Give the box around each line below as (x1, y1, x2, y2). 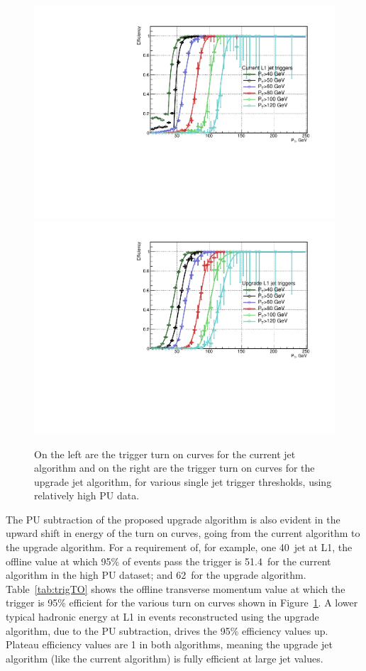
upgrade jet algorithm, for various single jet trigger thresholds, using (34, 474, 332, 489)
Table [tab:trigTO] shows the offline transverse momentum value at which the (6, 581, 345, 596)
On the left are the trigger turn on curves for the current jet (34, 446, 296, 461)
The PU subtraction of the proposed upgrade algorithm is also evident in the (6, 511, 340, 526)
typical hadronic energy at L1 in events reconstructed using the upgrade (6, 609, 319, 624)
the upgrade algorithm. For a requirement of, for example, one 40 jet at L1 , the (6, 540, 353, 555)
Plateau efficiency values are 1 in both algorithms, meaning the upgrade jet (6, 637, 333, 652)
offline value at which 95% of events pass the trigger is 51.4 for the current (6, 553, 331, 568)
